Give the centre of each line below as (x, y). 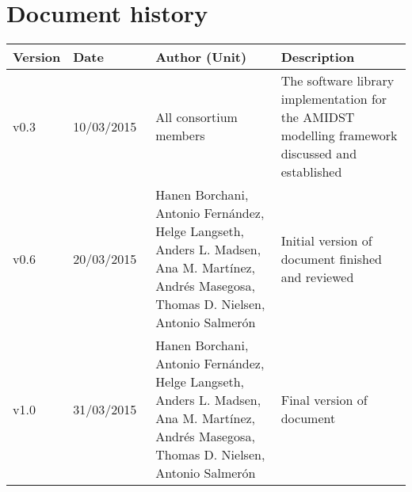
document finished (331, 258)
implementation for (334, 99)
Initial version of (326, 240)
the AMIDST (318, 117)
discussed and (319, 154)
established (311, 172)
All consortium (196, 117)
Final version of (324, 400)
